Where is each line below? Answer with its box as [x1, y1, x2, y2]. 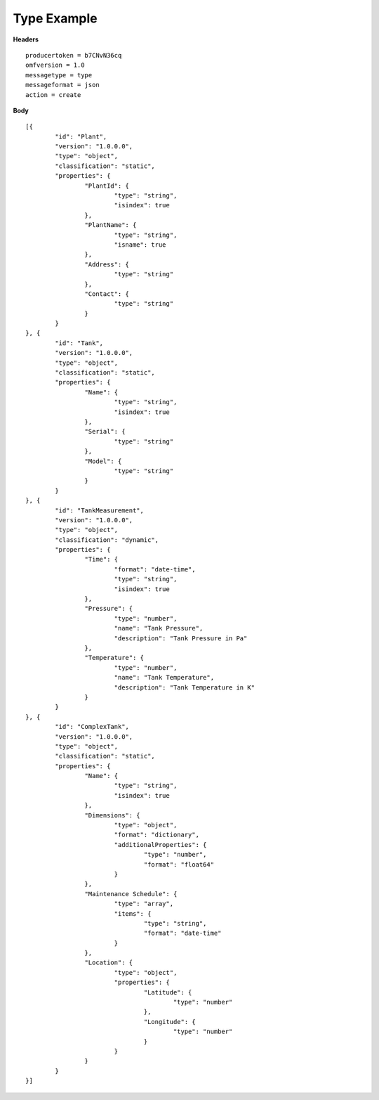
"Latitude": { [143, 988, 192, 996]
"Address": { [84, 260, 130, 268]
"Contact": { [84, 290, 130, 298]
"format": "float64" [143, 860, 214, 868]
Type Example [13, 11, 98, 26]
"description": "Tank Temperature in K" [114, 683, 255, 692]
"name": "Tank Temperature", [114, 673, 214, 682]
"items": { [114, 910, 152, 917]
